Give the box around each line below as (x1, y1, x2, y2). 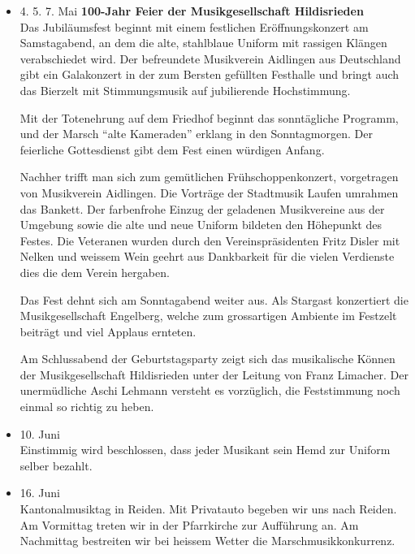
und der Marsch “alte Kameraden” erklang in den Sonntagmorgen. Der (19, 125, 373, 142)
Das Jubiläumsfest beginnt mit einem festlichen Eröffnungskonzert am (19, 18, 369, 35)
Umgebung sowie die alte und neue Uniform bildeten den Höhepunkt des (19, 216, 382, 233)
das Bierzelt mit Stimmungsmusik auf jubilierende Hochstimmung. (19, 81, 351, 98)
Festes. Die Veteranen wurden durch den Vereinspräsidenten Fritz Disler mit (19, 232, 400, 249)
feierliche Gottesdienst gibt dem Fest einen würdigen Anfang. (19, 141, 325, 158)
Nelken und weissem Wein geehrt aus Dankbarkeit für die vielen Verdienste (19, 248, 395, 265)
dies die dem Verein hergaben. (19, 263, 170, 280)
